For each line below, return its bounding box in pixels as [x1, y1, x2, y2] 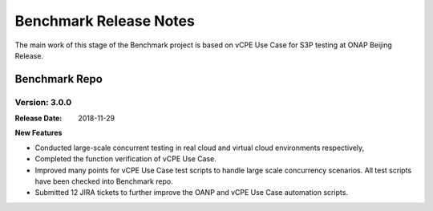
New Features [14, 128, 63, 138]
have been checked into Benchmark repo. [34, 177, 173, 186]
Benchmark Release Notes [14, 12, 196, 30]
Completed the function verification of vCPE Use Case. [34, 154, 216, 164]
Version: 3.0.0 [14, 96, 72, 108]
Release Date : [14, 113, 63, 124]
